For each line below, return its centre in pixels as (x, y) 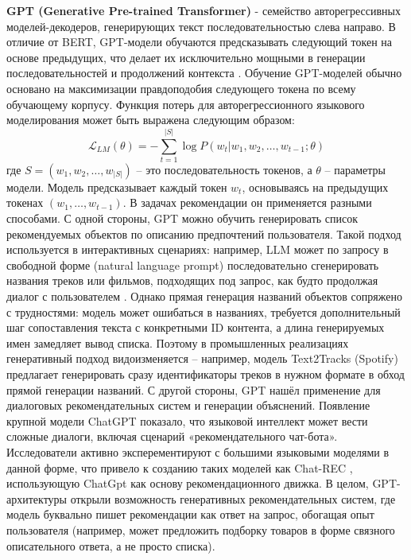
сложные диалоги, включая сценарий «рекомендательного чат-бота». (172, 436)
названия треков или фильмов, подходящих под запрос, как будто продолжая (192, 280)
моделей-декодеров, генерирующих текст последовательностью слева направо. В (201, 26)
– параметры (355, 169)
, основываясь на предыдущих (315, 187)
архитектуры (37, 498)
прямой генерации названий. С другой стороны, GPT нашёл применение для (194, 389)
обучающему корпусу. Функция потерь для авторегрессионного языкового (186, 104)
